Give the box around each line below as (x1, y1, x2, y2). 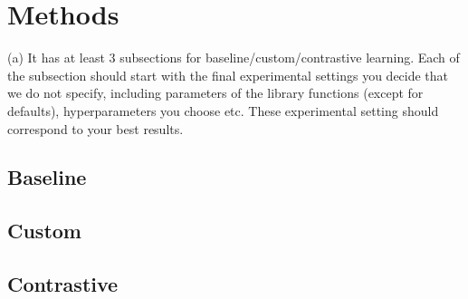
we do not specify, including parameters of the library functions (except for (7, 83, 424, 102)
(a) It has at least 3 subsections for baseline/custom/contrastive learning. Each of (7, 48, 460, 67)
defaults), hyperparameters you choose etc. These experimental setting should (7, 101, 439, 120)
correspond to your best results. (7, 119, 184, 138)
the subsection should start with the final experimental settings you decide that (7, 65, 449, 84)
